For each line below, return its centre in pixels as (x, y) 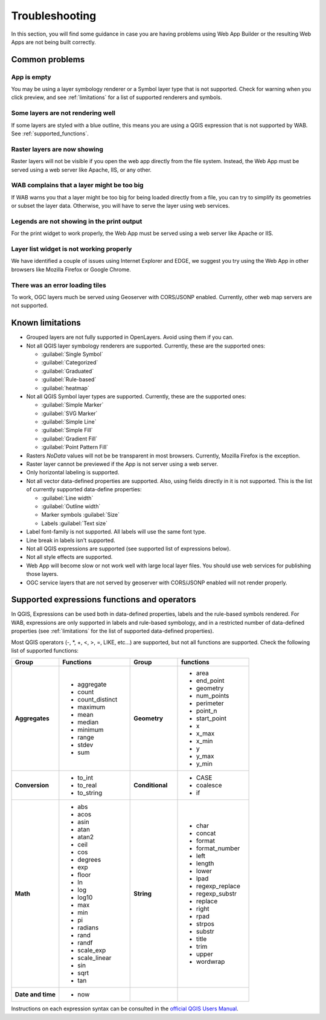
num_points (213, 696)
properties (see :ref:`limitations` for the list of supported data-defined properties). (113, 631)
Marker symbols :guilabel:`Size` (81, 515)
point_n (207, 711)
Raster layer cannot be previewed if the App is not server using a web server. (122, 464)
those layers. (42, 574)
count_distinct (97, 700)
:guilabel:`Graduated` (68, 371)
